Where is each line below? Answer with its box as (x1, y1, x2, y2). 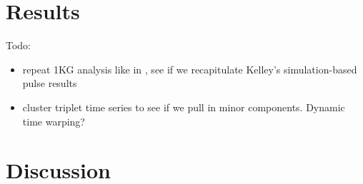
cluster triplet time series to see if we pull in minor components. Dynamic (22, 99, 345, 114)
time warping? (22, 113, 85, 128)
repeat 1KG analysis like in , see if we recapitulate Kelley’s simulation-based (22, 61, 357, 76)
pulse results (22, 76, 77, 91)
